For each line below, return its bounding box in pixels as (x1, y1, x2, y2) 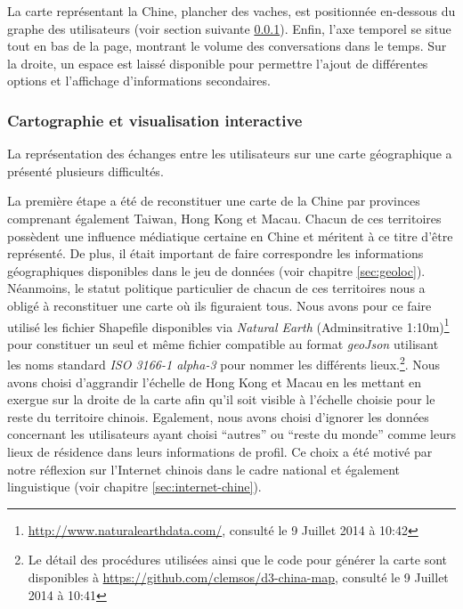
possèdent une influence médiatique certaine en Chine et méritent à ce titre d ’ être (7, 226, 453, 245)
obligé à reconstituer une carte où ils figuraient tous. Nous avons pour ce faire (7, 296, 432, 314)
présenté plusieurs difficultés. (7, 161, 164, 180)
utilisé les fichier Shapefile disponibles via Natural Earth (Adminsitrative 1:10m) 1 (7, 314, 450, 336)
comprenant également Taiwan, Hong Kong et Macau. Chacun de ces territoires (7, 208, 442, 227)
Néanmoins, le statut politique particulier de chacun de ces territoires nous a (7, 279, 426, 297)
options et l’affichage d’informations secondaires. (7, 71, 271, 90)
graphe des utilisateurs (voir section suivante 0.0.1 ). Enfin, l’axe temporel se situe (7, 19, 451, 37)
